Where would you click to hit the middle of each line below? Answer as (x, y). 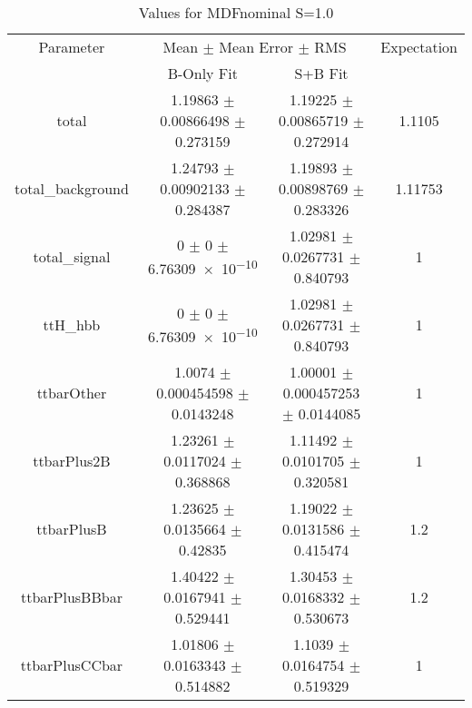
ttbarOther (72, 393)
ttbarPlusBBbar (71, 597)
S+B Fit (321, 73)
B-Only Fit (202, 73)
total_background (72, 188)
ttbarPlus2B (72, 461)
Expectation (419, 47)
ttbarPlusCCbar (72, 665)
